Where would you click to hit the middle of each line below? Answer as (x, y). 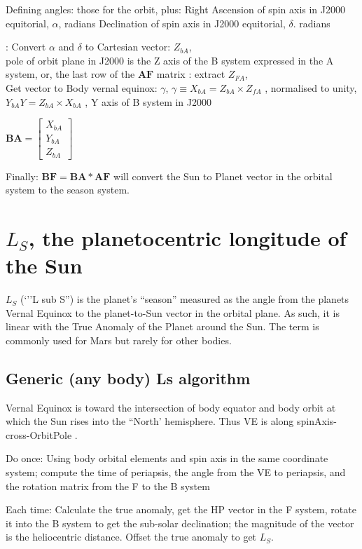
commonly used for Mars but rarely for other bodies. (119, 340)
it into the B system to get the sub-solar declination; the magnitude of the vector (180, 523)
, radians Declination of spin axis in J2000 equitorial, (172, 23)
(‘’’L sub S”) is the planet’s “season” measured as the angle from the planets (185, 299)
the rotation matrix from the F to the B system (108, 486)
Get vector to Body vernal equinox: (82, 87)
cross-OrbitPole (39, 434)
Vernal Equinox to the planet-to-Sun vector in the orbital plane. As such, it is (173, 312)
